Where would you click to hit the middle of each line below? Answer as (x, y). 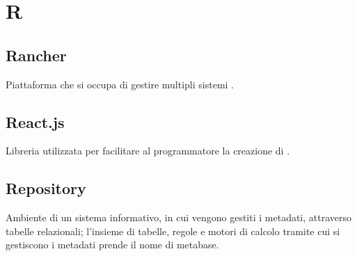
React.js (35, 121)
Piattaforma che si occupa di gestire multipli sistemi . (120, 84)
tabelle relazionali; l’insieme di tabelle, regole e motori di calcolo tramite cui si (173, 231)
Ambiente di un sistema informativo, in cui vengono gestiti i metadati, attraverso (179, 217)
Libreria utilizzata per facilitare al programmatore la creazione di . (148, 151)
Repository (46, 188)
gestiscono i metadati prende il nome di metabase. (112, 245)
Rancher (36, 55)
